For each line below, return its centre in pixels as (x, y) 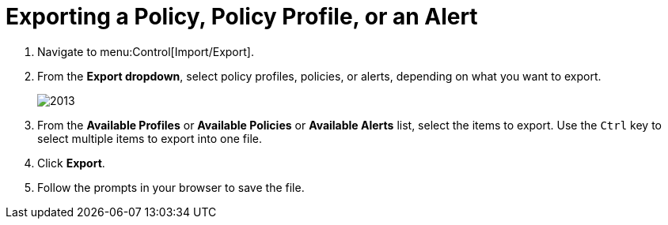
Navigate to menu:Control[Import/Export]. (146, 51)
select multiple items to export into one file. (150, 138)
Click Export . (71, 163)
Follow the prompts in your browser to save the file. (171, 187)
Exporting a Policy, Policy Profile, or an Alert (242, 17)
